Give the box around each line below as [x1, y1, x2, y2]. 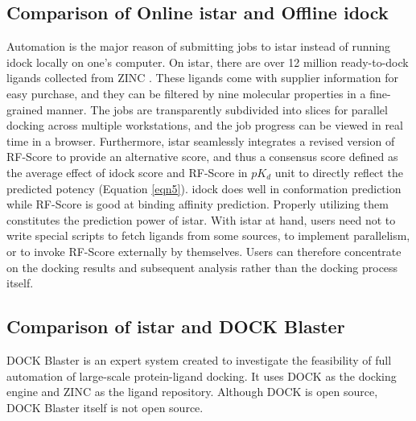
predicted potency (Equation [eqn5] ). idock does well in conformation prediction [6, 180, 402, 196]
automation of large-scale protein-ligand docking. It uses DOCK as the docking [6, 367, 397, 384]
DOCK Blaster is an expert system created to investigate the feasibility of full [6, 351, 392, 368]
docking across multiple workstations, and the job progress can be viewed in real [6, 117, 403, 134]
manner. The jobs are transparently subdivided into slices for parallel [46, 101, 388, 118]
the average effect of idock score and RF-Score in [6, 163, 248, 180]
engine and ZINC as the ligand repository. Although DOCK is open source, [6, 383, 378, 400]
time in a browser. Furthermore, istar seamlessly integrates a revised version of [6, 132, 395, 149]
